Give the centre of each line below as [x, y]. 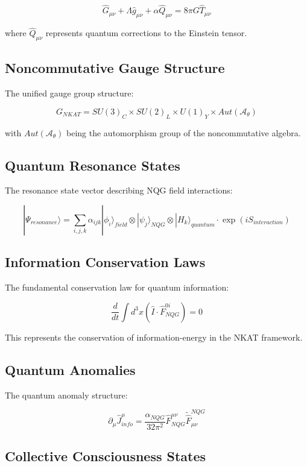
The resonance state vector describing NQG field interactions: [119, 190]
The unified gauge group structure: [69, 93]
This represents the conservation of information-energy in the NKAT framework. [154, 337]
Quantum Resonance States [93, 165]
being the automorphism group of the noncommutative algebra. [184, 132]
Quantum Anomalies [70, 369]
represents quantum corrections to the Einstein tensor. [146, 33]
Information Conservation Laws [105, 262]
